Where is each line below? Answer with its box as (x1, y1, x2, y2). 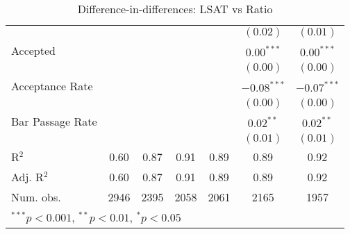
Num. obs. (11, 189, 61, 205)
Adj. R (11, 169, 44, 185)
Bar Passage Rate (11, 113, 97, 129)
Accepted (11, 42, 56, 58)
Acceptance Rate (11, 78, 93, 94)
